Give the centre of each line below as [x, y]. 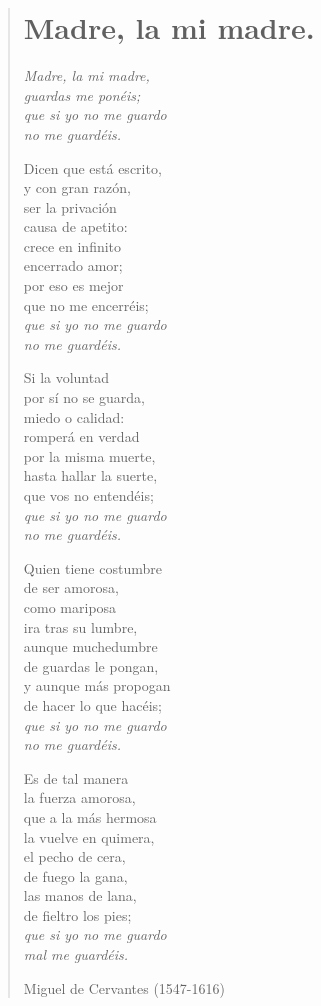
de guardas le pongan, [91, 665]
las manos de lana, [80, 895]
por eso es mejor [73, 285]
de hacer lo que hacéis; [92, 704]
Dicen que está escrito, [92, 167]
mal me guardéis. [76, 954]
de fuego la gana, [75, 875]
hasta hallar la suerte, [90, 475]
